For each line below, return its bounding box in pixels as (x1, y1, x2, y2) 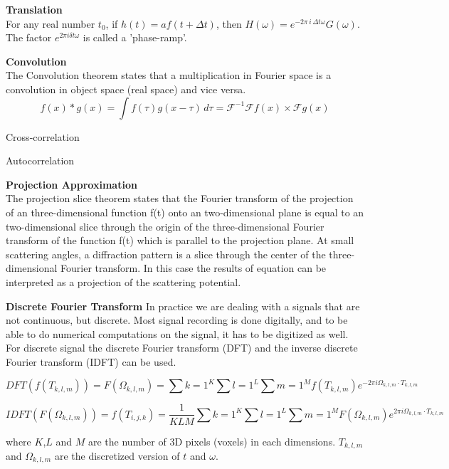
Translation (6, 2, 63, 16)
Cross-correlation (6, 129, 80, 144)
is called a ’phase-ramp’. (83, 30, 187, 45)
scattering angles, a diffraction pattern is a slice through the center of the (6, 246, 326, 261)
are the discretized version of (54, 448, 180, 463)
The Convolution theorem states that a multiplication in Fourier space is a (6, 68, 332, 83)
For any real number (6, 16, 95, 31)
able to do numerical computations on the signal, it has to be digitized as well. (6, 326, 349, 341)
